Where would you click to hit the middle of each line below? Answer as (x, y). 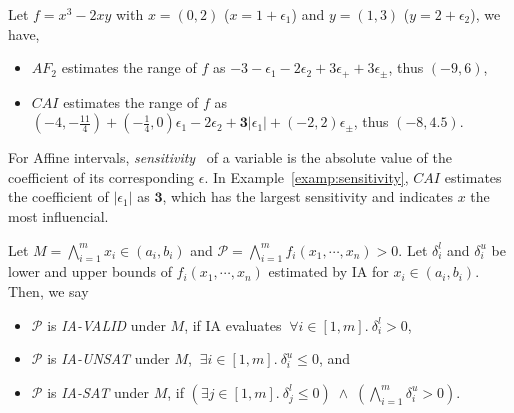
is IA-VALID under (106, 324)
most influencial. (58, 216)
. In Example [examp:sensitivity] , (306, 176)
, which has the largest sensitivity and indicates (307, 196)
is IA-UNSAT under (108, 358)
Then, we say (48, 291)
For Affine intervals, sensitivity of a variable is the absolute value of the (230, 157)
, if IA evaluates (233, 324)
